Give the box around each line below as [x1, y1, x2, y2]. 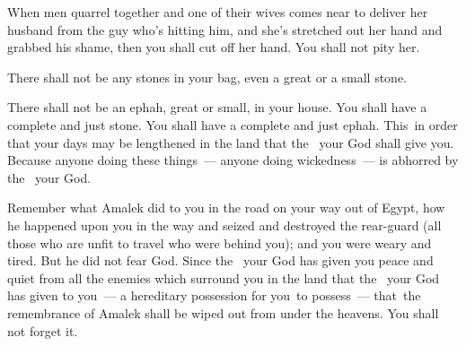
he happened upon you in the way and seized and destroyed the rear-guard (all [7, 215, 442, 234]
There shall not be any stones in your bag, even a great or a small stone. [7, 67, 408, 86]
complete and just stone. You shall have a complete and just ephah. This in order [7, 115, 458, 134]
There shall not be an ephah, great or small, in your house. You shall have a [7, 98, 427, 117]
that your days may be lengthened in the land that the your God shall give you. [7, 133, 454, 151]
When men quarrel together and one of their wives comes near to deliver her [7, 3, 428, 21]
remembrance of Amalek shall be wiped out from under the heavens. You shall [7, 303, 439, 322]
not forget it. [7, 321, 78, 340]
